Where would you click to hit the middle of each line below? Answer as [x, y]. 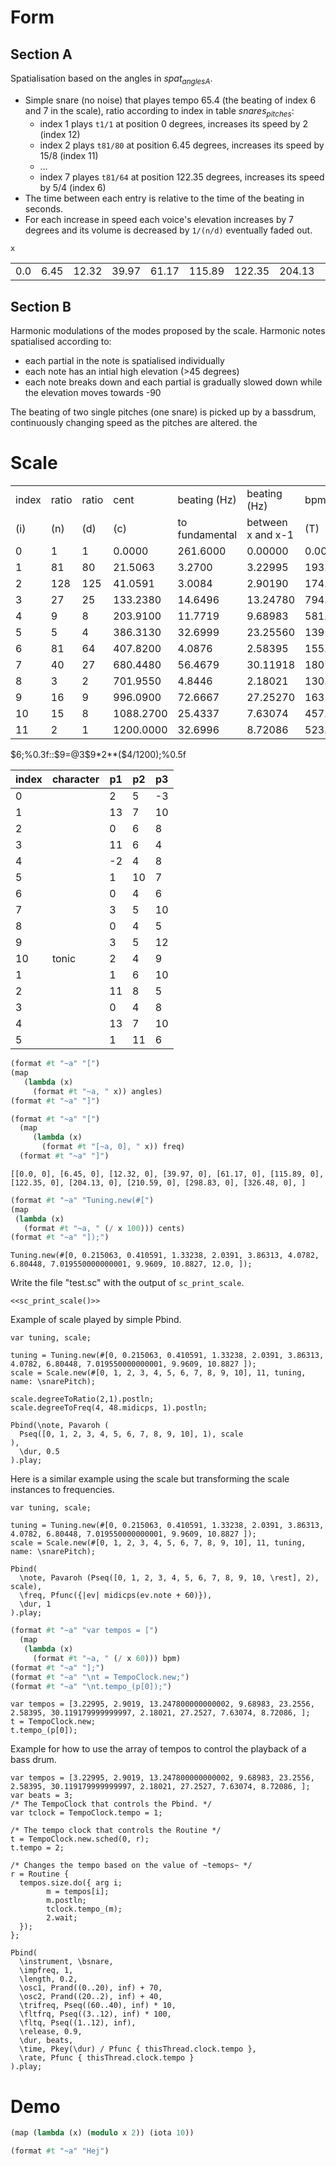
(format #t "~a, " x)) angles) [97, 1091]
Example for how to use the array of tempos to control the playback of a [158, 1749]
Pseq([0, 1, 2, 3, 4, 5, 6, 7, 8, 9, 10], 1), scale [131, 1434]
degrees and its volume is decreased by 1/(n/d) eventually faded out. [168, 230]
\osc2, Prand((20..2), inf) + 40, [91, 1997]
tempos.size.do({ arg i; [71, 1883]
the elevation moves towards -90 [93, 393]
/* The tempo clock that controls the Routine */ [116, 1831]
